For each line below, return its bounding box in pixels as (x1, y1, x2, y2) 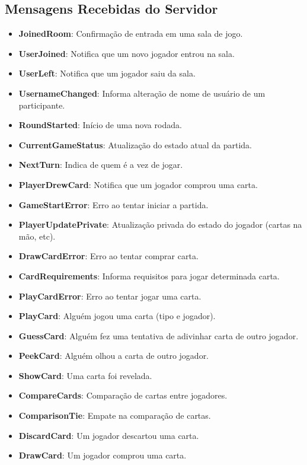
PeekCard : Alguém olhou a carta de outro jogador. (18, 349, 209, 362)
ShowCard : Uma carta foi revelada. (18, 369, 152, 381)
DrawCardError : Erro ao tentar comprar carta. (18, 250, 199, 262)
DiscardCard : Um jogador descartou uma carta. (18, 429, 199, 441)
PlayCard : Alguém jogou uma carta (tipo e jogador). (18, 310, 216, 322)
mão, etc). (18, 230, 56, 242)
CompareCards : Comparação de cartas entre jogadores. (18, 389, 228, 402)
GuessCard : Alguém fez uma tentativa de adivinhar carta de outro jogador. (18, 329, 299, 342)
